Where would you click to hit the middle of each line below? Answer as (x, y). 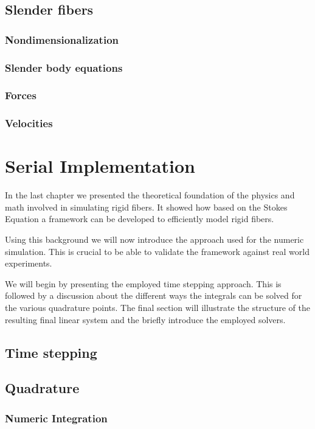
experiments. (29, 263)
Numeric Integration (56, 418)
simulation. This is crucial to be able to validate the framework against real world (157, 251)
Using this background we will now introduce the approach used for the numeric (154, 239)
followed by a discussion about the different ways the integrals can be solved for (154, 295)
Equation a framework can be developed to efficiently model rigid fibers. (140, 219)
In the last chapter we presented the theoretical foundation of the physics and (150, 195)
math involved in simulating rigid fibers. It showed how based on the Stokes (146, 207)
